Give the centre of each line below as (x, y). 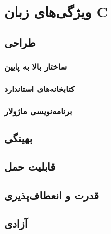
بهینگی (18, 138)
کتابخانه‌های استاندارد (40, 88)
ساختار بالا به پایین (36, 66)
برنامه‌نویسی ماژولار (38, 111)
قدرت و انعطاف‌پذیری (52, 195)
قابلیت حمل (30, 166)
